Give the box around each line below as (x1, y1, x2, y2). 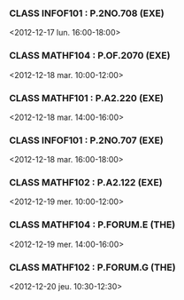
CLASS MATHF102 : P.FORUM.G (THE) (9, 261, 176, 273)
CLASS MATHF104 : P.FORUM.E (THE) (9, 218, 176, 231)
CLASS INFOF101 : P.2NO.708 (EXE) (9, 7, 165, 20)
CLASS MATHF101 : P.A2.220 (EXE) (9, 91, 165, 104)
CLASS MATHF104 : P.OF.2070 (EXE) (9, 50, 171, 62)
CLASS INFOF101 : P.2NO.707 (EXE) (9, 134, 164, 146)
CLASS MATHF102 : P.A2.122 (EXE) (9, 177, 163, 189)
